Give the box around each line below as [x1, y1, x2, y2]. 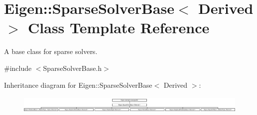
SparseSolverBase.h [43, 62, 102, 73]
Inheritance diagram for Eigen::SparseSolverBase [4, 79, 152, 90]
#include [4, 62, 32, 73]
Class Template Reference [28, 17, 210, 38]
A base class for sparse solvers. [4, 46, 98, 57]
